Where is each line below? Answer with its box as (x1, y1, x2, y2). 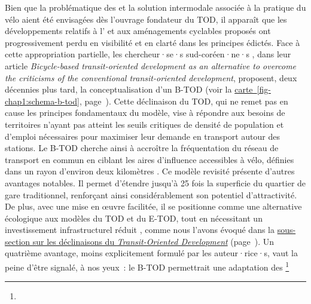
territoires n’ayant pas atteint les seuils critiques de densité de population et (5, 118, 284, 130)
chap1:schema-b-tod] (5, 94, 80, 107)
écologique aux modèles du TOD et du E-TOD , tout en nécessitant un (5, 211, 263, 224)
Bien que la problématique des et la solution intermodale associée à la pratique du (5, 1, 306, 13)
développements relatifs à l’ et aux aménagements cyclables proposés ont (5, 24, 271, 37)
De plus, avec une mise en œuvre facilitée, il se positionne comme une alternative (5, 200, 302, 213)
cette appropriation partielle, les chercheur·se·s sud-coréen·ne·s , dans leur (5, 48, 291, 60)
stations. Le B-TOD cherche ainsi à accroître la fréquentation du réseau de (5, 142, 279, 154)
